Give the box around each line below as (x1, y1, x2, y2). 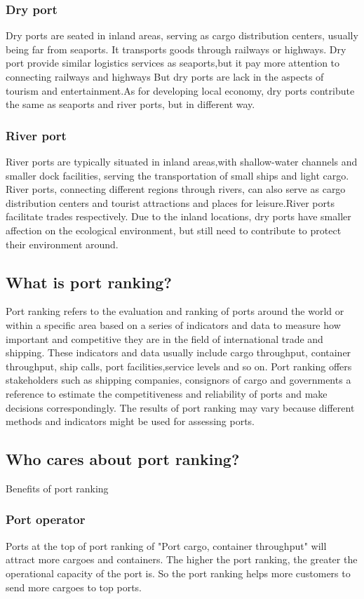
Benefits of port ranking (6, 480, 109, 495)
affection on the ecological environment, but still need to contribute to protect (6, 222, 342, 237)
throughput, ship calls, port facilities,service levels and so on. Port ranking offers (6, 358, 352, 373)
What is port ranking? (6, 271, 172, 292)
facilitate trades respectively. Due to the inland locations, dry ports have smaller (6, 209, 351, 224)
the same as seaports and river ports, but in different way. (6, 97, 255, 112)
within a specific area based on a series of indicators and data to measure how (6, 317, 341, 332)
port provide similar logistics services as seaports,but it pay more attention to (6, 55, 340, 70)
